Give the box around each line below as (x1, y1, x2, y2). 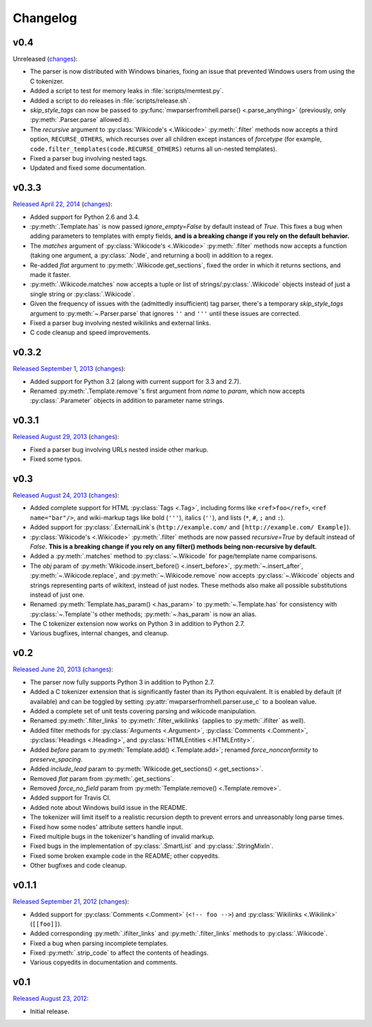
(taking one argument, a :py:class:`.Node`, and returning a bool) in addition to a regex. (30, 252, 273, 260)
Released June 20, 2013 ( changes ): (12, 665, 114, 673)
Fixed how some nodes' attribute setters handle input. (30, 822, 183, 831)
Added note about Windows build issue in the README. (30, 803, 187, 811)
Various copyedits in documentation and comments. (30, 958, 178, 966)
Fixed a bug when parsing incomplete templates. (30, 939, 169, 947)
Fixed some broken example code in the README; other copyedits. (30, 851, 220, 860)
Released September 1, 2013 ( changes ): (12, 365, 126, 373)
